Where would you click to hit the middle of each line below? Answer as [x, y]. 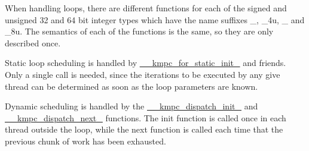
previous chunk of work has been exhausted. [85, 141]
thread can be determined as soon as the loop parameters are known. [131, 86]
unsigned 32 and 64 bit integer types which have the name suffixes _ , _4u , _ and [155, 19]
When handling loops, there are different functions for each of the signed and [146, 8]
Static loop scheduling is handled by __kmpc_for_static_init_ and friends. [146, 63]
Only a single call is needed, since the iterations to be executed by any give [143, 74]
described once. [33, 43]
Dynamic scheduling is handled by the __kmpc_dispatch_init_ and [131, 106]
